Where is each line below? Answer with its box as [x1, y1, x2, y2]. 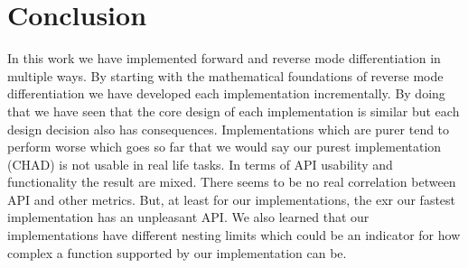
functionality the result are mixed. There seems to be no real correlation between [7, 172, 456, 191]
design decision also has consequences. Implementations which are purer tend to [7, 119, 450, 138]
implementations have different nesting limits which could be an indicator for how [7, 226, 461, 245]
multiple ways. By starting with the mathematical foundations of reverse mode [7, 66, 444, 85]
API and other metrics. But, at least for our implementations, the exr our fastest [7, 189, 456, 208]
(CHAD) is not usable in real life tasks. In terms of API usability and [7, 154, 393, 173]
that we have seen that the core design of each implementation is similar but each [7, 101, 460, 120]
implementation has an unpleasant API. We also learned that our [7, 208, 370, 226]
